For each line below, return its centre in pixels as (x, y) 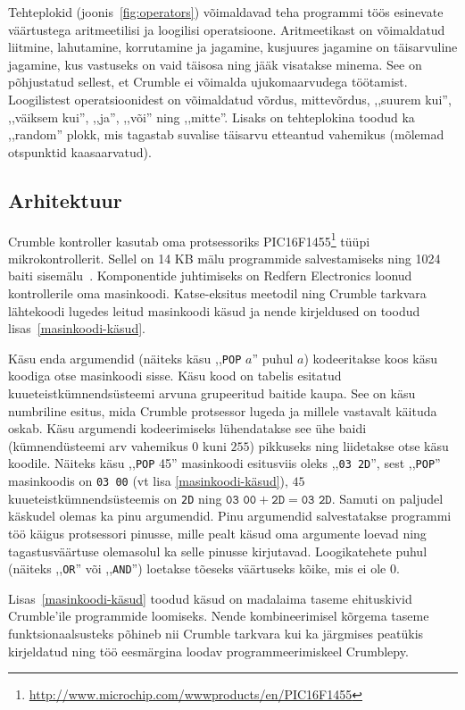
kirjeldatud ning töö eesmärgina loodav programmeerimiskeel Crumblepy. (208, 651)
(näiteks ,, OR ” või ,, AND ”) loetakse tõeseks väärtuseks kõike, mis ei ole (197, 568)
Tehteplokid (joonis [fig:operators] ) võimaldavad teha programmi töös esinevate (226, 12)
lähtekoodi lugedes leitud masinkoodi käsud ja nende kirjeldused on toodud (214, 310)
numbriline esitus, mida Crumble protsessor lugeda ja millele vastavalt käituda (223, 410)
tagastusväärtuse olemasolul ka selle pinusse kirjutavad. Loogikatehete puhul (218, 551)
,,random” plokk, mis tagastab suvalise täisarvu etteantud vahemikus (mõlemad (226, 134)
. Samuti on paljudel (387, 498)
